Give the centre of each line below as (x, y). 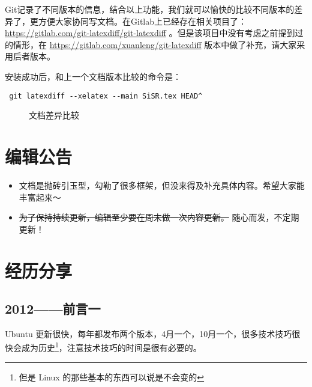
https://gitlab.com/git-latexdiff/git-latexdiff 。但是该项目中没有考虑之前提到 (150, 33)
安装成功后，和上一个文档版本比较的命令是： (93, 76)
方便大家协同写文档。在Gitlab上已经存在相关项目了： (142, 21)
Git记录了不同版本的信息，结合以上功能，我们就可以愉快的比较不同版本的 (150, 9)
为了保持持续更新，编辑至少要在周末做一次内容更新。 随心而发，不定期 (159, 217)
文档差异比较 (54, 115)
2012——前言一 (53, 309)
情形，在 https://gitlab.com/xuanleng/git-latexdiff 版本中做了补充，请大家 (155, 44)
